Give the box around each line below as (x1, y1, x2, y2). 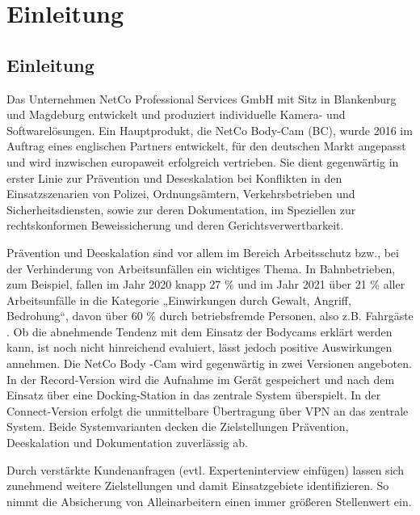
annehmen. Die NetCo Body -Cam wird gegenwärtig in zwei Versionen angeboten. (6, 355, 412, 372)
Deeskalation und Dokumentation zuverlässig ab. (6, 434, 248, 451)
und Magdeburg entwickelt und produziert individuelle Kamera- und (6, 106, 346, 123)
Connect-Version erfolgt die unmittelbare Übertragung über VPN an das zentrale (6, 402, 409, 419)
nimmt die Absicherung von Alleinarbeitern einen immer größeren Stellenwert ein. (6, 492, 412, 509)
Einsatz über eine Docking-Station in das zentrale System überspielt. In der (6, 386, 381, 403)
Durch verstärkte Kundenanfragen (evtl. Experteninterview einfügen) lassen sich (6, 461, 405, 478)
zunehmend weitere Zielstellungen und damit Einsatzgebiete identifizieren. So (6, 477, 389, 494)
